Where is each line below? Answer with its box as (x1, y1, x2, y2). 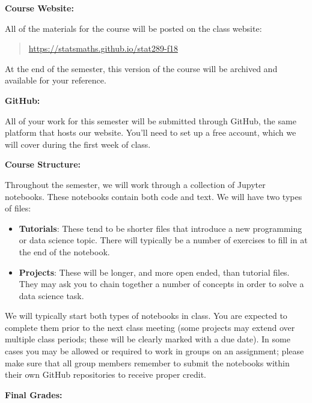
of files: (5, 202, 31, 214)
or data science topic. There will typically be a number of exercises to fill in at (19, 234, 308, 246)
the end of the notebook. (19, 245, 110, 258)
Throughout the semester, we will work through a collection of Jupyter (5, 178, 266, 190)
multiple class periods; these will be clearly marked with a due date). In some (5, 333, 290, 345)
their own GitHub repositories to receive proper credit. (5, 368, 206, 381)
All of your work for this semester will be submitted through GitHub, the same (5, 114, 296, 127)
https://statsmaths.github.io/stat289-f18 (28, 42, 178, 55)
